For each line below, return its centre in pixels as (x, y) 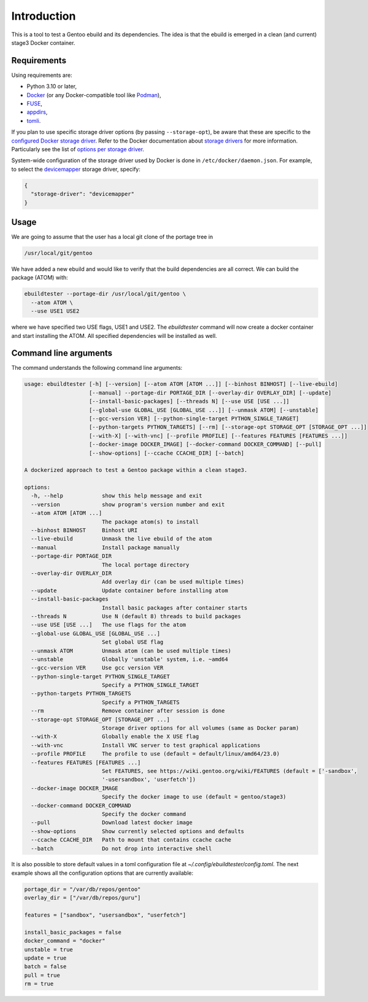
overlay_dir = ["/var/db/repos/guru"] (82, 898)
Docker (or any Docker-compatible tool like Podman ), (94, 95)
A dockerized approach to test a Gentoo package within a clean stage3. (136, 470)
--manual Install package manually (105, 547)
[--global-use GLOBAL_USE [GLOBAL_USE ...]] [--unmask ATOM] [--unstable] (204, 410)
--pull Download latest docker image (112, 823)
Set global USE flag (132, 642)
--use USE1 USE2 (55, 311)
